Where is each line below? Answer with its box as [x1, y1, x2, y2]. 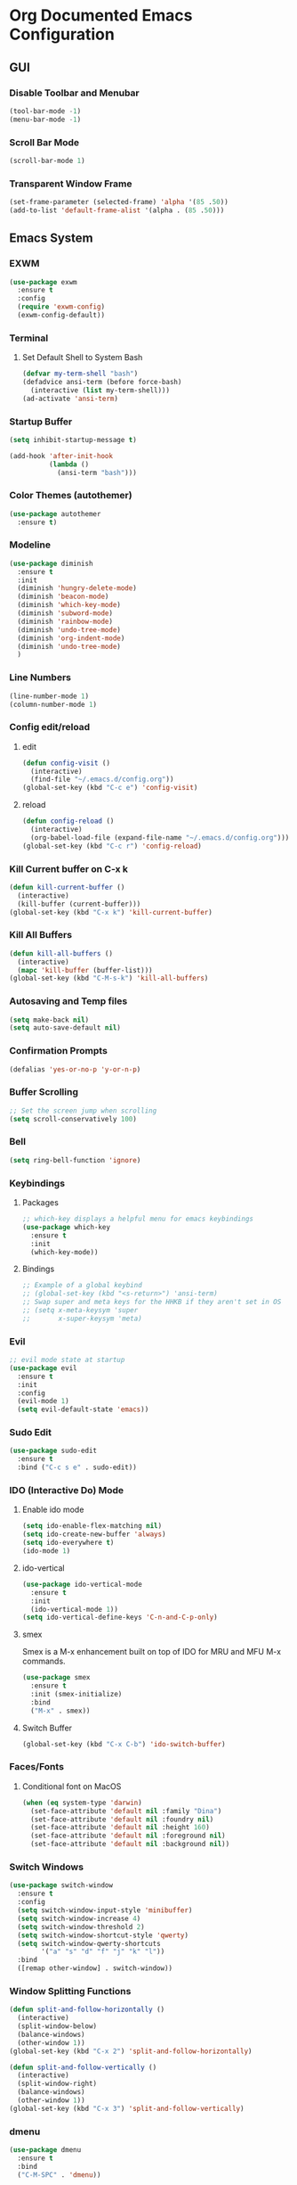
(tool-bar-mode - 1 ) [9, 106, 82, 116]
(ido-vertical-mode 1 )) [30, 1605, 118, 1614]
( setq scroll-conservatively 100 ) [9, 1114, 138, 1123]
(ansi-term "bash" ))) [56, 468, 138, 477]
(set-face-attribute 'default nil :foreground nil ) [30, 1831, 226, 1841]
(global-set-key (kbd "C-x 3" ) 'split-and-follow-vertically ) [9, 2104, 245, 2113]
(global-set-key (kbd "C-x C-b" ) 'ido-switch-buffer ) [21, 1739, 226, 1748]
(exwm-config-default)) [17, 311, 105, 320]
